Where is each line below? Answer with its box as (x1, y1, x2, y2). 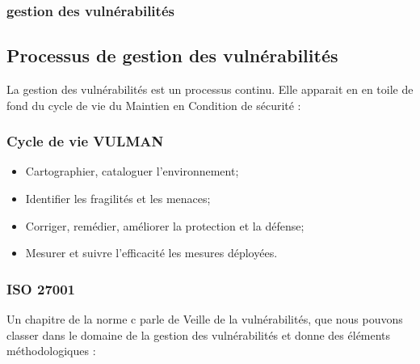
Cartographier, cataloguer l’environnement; (25, 163, 239, 180)
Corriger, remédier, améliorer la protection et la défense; (25, 217, 304, 234)
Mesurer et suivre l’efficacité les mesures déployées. (25, 244, 278, 261)
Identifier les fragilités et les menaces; (25, 190, 211, 207)
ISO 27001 (6, 278, 76, 298)
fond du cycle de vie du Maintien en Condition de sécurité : (6, 96, 301, 113)
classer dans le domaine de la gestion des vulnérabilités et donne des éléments (6, 326, 391, 343)
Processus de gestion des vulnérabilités (6, 43, 338, 68)
